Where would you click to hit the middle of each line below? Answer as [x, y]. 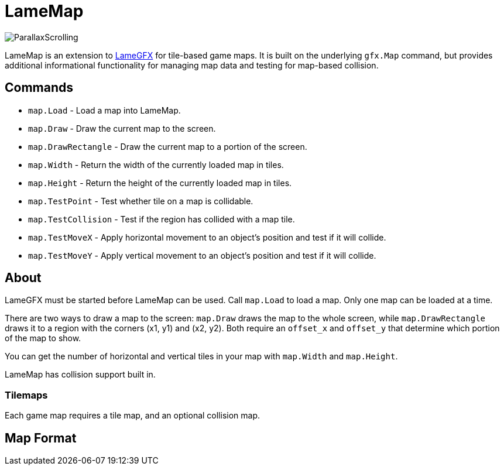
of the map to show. [43, 338]
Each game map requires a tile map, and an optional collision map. [133, 416]
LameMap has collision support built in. [80, 375]
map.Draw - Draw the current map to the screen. [122, 128]
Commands [39, 88]
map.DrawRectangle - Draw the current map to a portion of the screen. [168, 146]
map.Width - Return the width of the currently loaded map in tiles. [156, 164]
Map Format [41, 438]
